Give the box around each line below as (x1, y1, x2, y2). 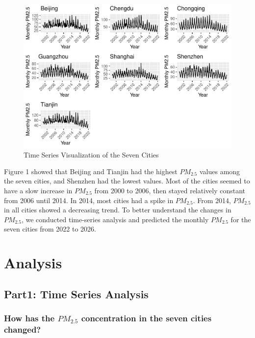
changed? (4, 323, 41, 335)
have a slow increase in (4, 185, 73, 195)
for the (230, 214, 251, 224)
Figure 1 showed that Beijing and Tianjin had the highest (4, 166, 178, 176)
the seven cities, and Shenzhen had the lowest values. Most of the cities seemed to (4, 176, 250, 186)
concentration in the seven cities (81, 312, 212, 324)
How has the (4, 312, 55, 324)
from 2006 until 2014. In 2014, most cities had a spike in (4, 195, 174, 205)
